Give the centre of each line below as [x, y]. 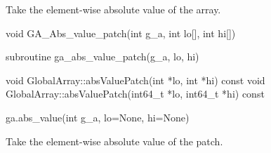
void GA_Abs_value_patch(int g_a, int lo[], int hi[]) [121, 33]
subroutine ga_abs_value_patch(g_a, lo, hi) [103, 56]
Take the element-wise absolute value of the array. [113, 9]
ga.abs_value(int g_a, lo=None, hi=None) [98, 117]
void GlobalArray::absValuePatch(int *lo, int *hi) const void [135, 80]
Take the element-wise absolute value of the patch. [114, 141]
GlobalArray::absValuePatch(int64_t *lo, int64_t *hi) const [135, 94]
